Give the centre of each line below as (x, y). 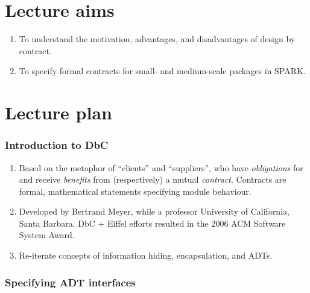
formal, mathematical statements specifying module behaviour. (135, 191)
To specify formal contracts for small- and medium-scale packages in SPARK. (162, 71)
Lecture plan (59, 112)
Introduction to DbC (57, 145)
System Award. (47, 235)
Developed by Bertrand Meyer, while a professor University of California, (154, 211)
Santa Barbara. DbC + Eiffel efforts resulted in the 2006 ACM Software (152, 223)
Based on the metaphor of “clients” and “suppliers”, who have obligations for (161, 167)
